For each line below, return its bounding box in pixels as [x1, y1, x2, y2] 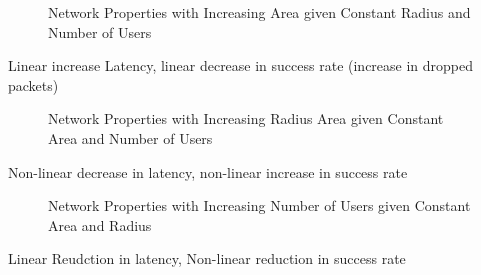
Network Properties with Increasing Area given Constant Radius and [48, 2, 471, 22]
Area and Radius [48, 214, 152, 235]
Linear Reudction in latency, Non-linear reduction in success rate [8, 248, 406, 269]
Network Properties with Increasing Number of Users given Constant [48, 195, 471, 216]
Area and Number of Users [48, 127, 213, 148]
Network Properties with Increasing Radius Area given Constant [48, 108, 444, 129]
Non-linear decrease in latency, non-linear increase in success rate [8, 161, 408, 182]
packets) [8, 74, 59, 95]
